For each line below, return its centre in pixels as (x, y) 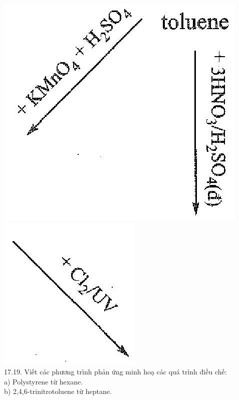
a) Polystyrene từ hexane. (44, 381)
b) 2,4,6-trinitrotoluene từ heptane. (58, 391)
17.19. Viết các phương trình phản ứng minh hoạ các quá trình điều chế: (115, 372)
